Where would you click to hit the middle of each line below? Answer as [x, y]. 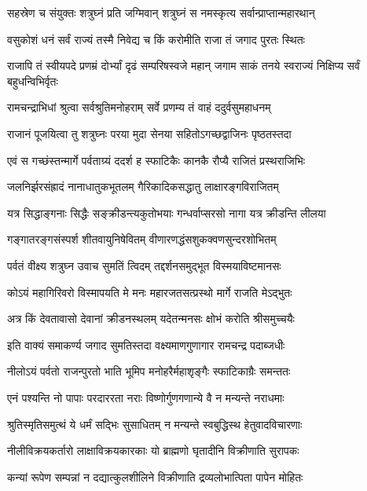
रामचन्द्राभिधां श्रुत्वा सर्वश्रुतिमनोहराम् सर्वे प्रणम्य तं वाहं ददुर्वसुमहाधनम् [139, 107]
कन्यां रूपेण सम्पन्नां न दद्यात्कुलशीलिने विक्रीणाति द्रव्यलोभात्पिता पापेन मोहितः [155, 476]
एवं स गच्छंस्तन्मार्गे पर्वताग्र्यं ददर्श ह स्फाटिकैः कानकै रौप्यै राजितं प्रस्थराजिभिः [156, 160]
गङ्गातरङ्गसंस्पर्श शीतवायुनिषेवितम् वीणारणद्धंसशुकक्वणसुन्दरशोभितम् [142, 239]
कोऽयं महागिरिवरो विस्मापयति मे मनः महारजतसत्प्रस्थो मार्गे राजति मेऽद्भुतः [150, 292]
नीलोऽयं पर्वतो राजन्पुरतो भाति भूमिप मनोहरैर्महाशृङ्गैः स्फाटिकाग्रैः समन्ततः [149, 371]
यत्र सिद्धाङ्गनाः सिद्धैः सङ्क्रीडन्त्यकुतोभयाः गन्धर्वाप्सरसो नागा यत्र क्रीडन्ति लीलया [167, 213]
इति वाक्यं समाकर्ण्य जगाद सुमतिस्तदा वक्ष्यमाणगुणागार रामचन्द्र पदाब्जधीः [146, 344]
